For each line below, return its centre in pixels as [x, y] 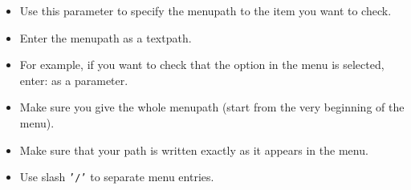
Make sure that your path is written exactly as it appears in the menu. [194, 150]
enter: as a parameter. [74, 80]
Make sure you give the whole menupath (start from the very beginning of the [212, 107]
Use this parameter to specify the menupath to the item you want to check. [205, 10]
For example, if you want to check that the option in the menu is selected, [202, 65]
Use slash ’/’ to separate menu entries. [117, 177]
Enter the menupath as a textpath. [106, 37]
